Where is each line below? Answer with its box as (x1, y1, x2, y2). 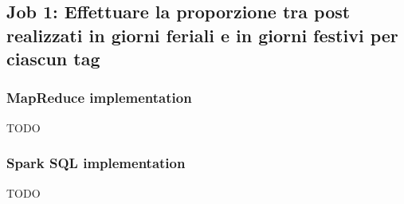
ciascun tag (6, 46, 100, 71)
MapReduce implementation (6, 88, 192, 108)
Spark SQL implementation (6, 153, 186, 173)
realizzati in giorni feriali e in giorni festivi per (6, 22, 398, 47)
